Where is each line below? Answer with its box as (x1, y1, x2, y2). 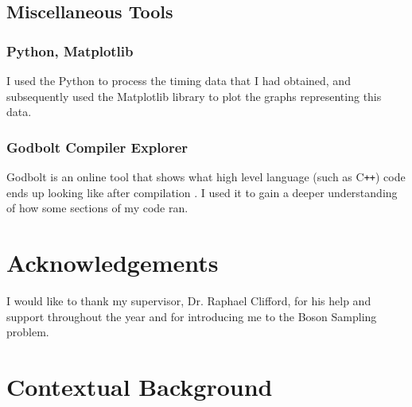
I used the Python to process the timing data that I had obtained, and (6, 72, 351, 88)
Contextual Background (6, 370, 273, 402)
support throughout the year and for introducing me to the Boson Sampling (6, 308, 377, 324)
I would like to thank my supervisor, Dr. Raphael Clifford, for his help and (6, 292, 371, 308)
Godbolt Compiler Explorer (6, 137, 189, 157)
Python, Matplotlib (6, 41, 134, 60)
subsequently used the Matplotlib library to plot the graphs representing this (6, 87, 382, 104)
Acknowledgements (6, 246, 219, 279)
